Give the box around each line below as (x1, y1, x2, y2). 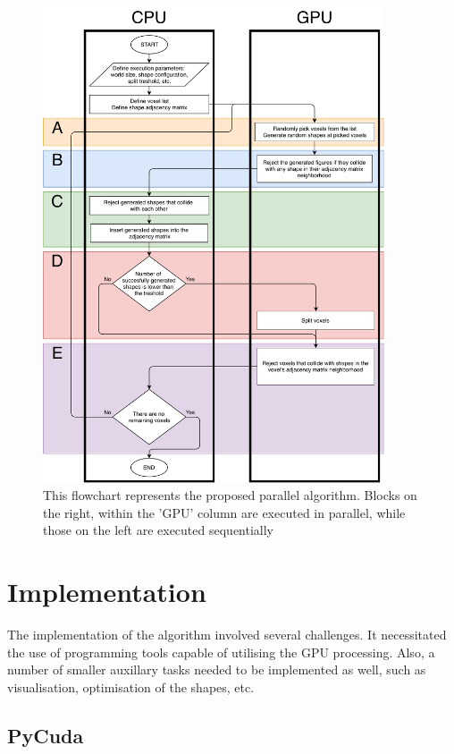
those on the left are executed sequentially (43, 521, 274, 539)
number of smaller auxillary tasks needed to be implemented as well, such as (7, 660, 426, 679)
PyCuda (7, 721, 84, 749)
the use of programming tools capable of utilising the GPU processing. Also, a (7, 642, 435, 661)
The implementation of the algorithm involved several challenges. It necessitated (7, 625, 447, 644)
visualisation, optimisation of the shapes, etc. (7, 677, 255, 696)
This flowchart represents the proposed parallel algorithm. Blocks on (43, 486, 417, 504)
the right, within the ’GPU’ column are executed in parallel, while (43, 503, 406, 521)
